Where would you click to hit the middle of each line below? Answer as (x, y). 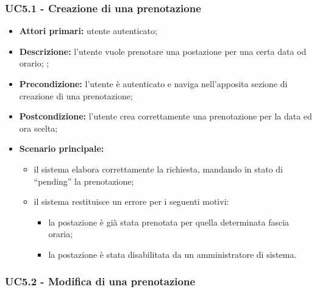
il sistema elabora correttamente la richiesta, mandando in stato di (158, 169)
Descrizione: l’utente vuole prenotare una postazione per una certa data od (163, 51)
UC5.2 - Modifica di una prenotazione (100, 281)
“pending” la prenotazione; (84, 181)
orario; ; (34, 63)
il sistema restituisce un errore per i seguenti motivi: (131, 201)
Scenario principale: (62, 148)
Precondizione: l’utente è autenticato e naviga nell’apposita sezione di (153, 84)
